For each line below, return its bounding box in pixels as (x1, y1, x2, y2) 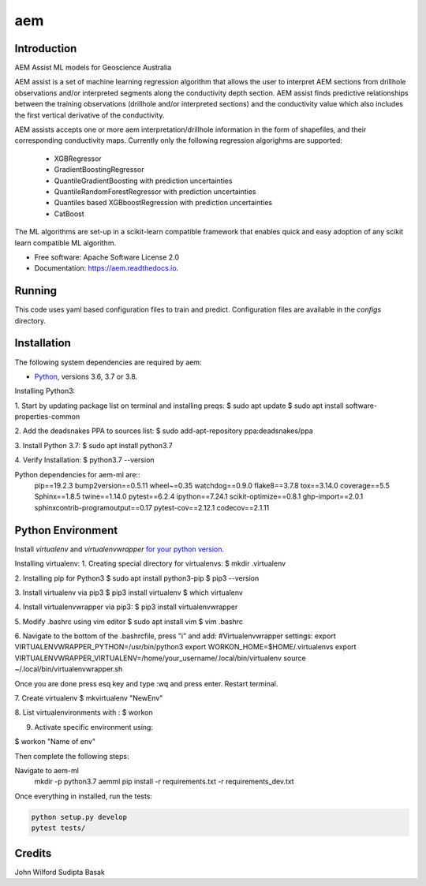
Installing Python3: (14, 387, 76, 396)
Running (14, 284, 58, 297)
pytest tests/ (31, 824, 86, 832)
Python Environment (14, 523, 118, 536)
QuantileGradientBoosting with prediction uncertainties (54, 176, 233, 185)
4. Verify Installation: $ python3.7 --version (14, 455, 155, 465)
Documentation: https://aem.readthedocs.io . (34, 264, 179, 273)
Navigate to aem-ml (14, 765, 79, 775)
